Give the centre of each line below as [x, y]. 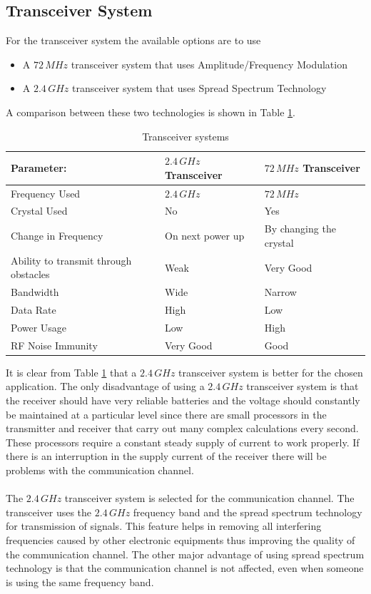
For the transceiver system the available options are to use [133, 40]
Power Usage [39, 327]
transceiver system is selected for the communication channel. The [209, 498]
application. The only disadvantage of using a [105, 386]
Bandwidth [35, 292]
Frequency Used [46, 193]
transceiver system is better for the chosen [271, 372]
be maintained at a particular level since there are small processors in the [166, 414]
